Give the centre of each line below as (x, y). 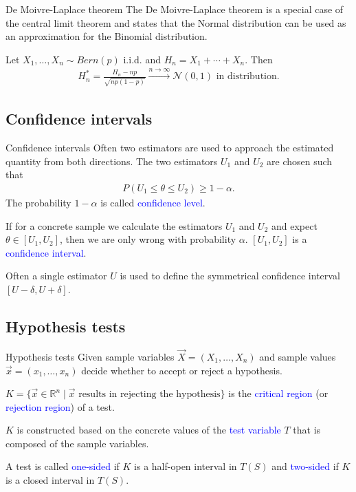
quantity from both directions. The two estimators (112, 161)
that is (307, 430)
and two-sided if (305, 466)
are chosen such (300, 161)
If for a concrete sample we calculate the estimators (114, 225)
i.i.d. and (142, 59)
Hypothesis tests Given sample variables (90, 356)
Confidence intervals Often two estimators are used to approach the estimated (170, 148)
